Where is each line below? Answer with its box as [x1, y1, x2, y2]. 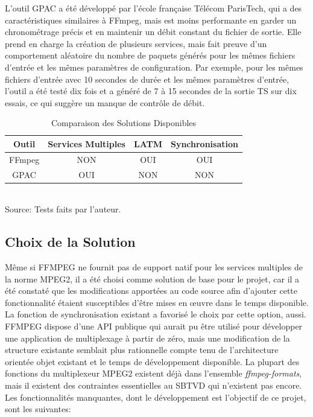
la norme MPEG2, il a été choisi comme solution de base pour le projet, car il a [5, 272, 300, 285]
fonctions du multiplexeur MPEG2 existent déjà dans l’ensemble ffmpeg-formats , [5, 367, 302, 380]
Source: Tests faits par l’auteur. [5, 203, 121, 215]
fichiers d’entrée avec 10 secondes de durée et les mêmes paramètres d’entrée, [5, 72, 289, 85]
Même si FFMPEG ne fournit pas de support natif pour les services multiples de [5, 261, 303, 273]
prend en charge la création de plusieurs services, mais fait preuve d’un [5, 37, 267, 49]
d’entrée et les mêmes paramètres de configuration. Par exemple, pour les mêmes [5, 60, 303, 73]
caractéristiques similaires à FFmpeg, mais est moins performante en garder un [5, 13, 297, 26]
